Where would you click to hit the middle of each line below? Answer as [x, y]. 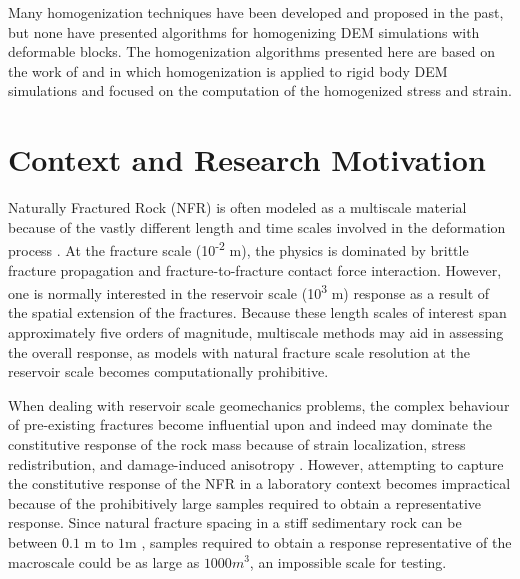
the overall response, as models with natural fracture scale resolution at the [239, 351]
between [33, 541]
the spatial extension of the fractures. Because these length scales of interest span [257, 312]
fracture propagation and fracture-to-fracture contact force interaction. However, [255, 269]
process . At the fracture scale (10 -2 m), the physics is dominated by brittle [238, 248]
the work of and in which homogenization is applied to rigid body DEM [228, 70]
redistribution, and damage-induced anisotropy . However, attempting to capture [256, 463]
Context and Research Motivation [247, 159]
